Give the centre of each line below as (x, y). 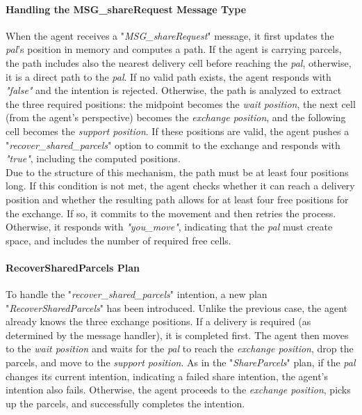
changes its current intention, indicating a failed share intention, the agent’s (167, 376)
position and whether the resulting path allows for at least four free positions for (177, 199)
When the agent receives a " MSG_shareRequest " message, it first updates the (170, 35)
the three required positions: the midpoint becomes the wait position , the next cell (181, 103)
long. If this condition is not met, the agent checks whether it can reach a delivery (180, 186)
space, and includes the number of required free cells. (118, 240)
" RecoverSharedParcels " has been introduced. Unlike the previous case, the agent (177, 307)
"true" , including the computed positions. (93, 158)
